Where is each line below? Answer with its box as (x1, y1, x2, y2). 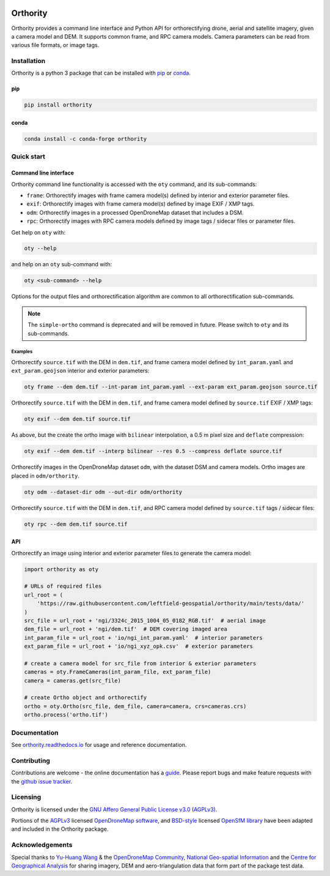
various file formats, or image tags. (11, 42, 100, 49)
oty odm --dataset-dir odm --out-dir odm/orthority (24, 489, 183, 495)
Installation (11, 57, 46, 66)
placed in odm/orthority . (11, 472, 79, 479)
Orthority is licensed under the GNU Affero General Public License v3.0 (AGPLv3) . (11, 806, 218, 813)
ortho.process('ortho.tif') (24, 711, 108, 719)
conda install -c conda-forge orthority (24, 135, 147, 142)
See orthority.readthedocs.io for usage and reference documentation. (11, 741, 187, 748)
